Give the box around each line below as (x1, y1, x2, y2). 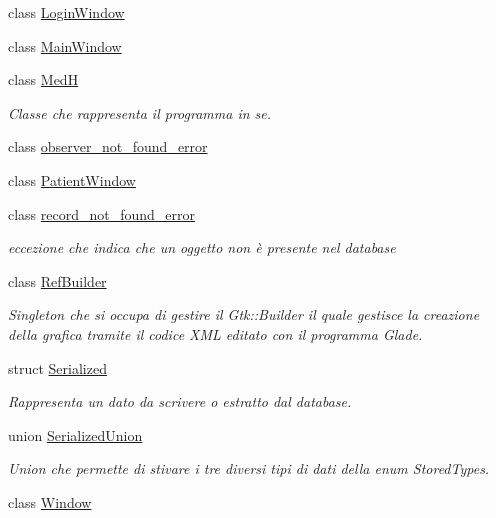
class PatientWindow (8, 169, 136, 190)
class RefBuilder (8, 270, 107, 291)
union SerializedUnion (8, 424, 143, 445)
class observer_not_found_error (8, 136, 208, 157)
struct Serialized (8, 357, 107, 378)
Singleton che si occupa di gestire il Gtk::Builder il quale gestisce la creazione (8, 304, 480, 325)
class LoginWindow (8, 2, 125, 22)
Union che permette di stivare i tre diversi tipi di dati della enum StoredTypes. (8, 458, 490, 479)
